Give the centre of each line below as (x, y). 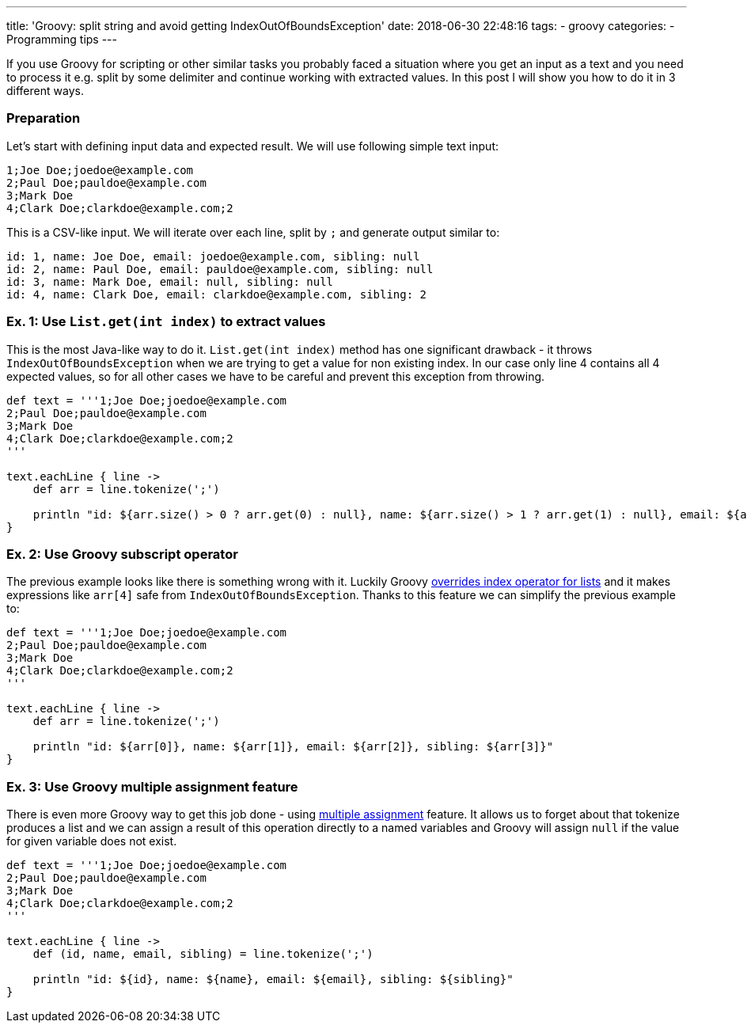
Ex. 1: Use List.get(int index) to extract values (166, 322)
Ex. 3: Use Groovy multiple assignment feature (152, 786)
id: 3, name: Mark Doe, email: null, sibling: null (170, 281)
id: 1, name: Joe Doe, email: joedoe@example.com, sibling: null (213, 256)
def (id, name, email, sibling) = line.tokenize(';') (203, 954)
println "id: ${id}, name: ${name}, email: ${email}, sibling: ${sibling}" (273, 979)
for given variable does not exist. (92, 841)
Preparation (44, 118)
